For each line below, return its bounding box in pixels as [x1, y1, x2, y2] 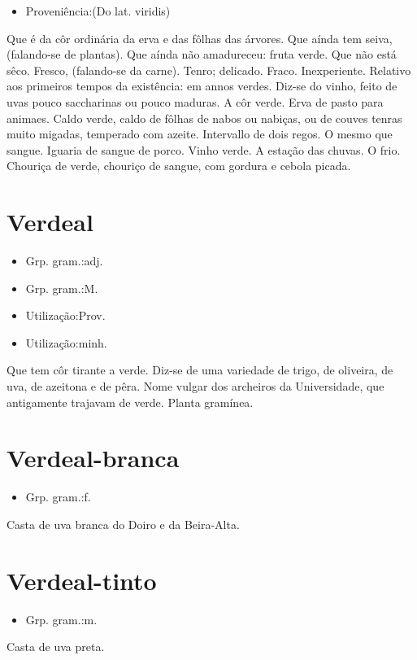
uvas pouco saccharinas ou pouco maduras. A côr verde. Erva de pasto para [7, 93, 384, 110]
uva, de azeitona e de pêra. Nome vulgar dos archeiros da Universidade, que [7, 378, 384, 395]
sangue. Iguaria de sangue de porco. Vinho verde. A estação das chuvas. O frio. [7, 141, 401, 158]
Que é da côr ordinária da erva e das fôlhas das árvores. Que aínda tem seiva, [7, 29, 393, 46]
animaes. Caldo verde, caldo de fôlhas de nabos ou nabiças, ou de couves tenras [7, 109, 402, 126]
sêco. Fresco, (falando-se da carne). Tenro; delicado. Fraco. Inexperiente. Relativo [7, 61, 411, 78]
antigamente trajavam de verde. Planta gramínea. [7, 393, 254, 410]
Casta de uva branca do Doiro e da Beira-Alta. [7, 515, 240, 532]
